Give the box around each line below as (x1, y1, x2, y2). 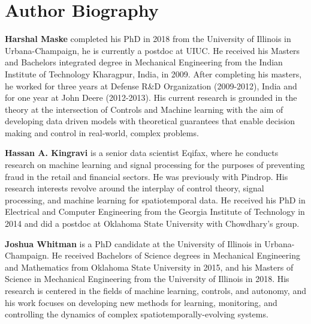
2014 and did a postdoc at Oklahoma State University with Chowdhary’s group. (5, 217, 300, 230)
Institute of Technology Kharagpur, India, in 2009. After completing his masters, (5, 67, 302, 80)
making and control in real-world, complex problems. (5, 126, 199, 139)
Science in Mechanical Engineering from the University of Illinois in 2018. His (5, 272, 289, 285)
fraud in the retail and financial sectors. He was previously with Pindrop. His (5, 170, 288, 182)
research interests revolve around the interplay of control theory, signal (5, 182, 264, 194)
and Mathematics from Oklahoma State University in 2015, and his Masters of (5, 260, 294, 273)
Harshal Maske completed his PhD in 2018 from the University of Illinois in (5, 32, 291, 45)
